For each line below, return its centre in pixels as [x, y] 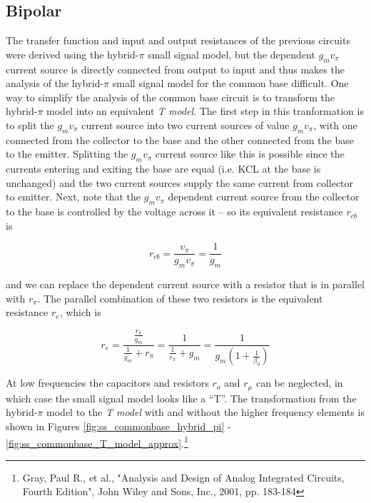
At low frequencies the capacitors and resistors [107, 383]
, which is [80, 312]
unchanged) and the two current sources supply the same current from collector [180, 182]
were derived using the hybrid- [72, 54]
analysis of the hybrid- [55, 83]
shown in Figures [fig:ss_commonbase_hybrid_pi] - [118, 426]
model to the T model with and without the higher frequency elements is [205, 412]
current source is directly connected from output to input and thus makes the [175, 69]
